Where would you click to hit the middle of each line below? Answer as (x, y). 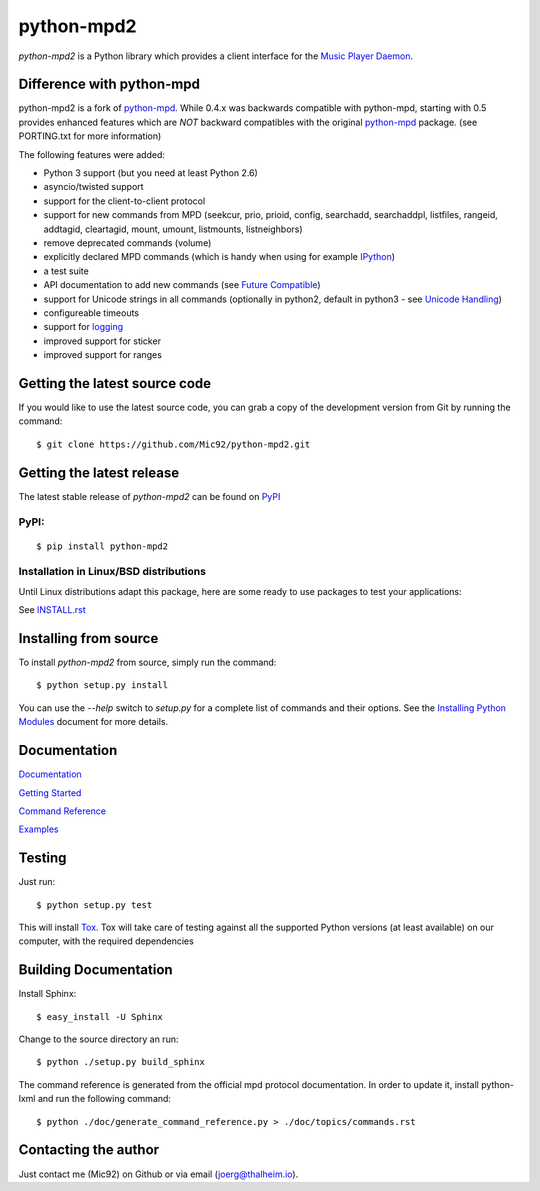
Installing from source (88, 638)
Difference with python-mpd (109, 84)
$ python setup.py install (102, 685)
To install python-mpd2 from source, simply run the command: (147, 662)
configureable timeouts (91, 312)
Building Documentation (96, 970)
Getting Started (50, 792)
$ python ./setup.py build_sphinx (120, 1062)
